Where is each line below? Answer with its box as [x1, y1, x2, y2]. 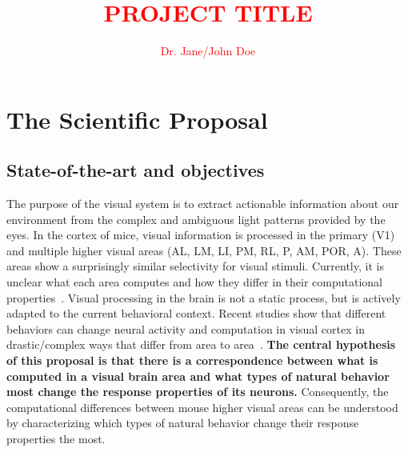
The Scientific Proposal [6, 102, 268, 135]
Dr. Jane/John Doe [160, 42, 256, 59]
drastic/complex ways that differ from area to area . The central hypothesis [6, 336, 396, 353]
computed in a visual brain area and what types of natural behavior [6, 367, 390, 384]
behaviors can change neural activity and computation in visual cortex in [6, 320, 365, 337]
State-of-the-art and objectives [6, 158, 265, 182]
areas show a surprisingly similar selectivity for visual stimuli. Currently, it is [6, 258, 384, 274]
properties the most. [6, 430, 106, 447]
